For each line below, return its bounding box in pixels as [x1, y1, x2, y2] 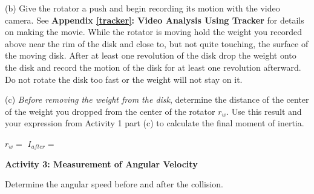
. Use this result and [226, 105, 302, 117]
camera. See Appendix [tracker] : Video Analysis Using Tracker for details [5, 13, 304, 26]
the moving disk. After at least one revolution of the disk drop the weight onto [5, 49, 296, 62]
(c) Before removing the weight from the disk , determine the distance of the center [5, 93, 309, 106]
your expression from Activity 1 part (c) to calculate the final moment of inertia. [5, 117, 304, 129]
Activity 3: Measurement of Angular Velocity [5, 157, 198, 170]
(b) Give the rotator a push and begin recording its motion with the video [5, 2, 280, 14]
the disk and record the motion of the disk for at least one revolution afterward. [5, 60, 301, 73]
